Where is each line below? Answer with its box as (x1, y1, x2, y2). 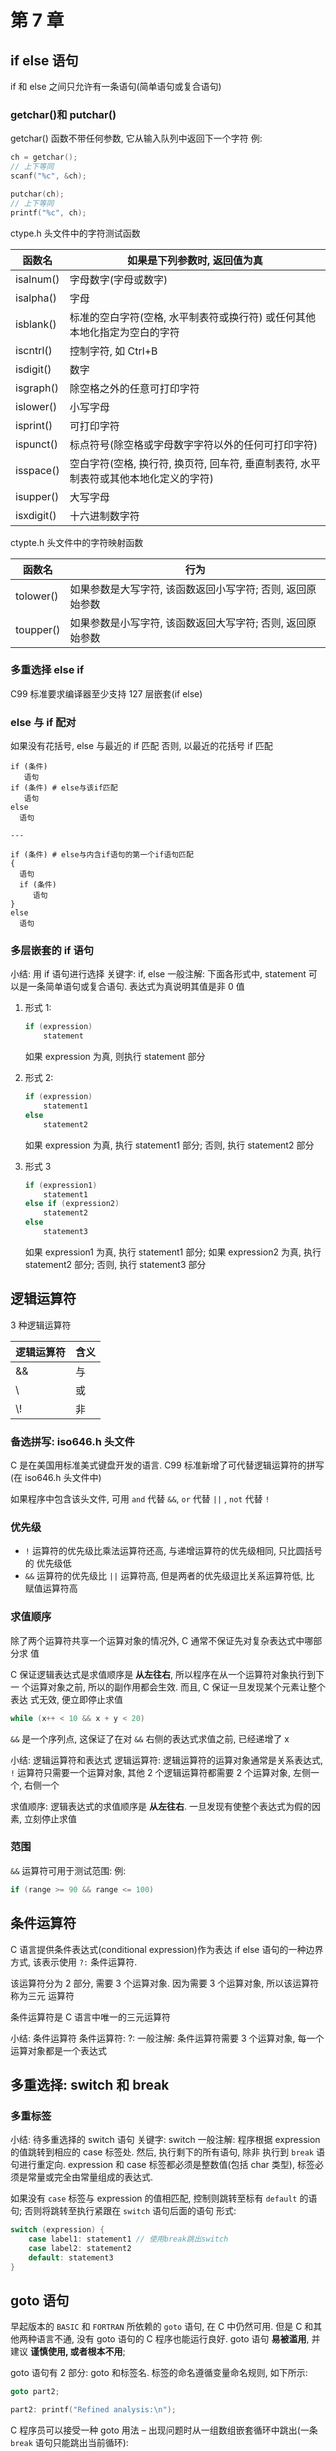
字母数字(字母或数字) (69, 272, 168, 286)
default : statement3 (28, 2252, 114, 2263)
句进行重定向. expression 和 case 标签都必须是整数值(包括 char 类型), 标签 (10, 2159, 315, 2171)
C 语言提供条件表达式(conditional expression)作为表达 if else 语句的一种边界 (10, 1943, 324, 1955)
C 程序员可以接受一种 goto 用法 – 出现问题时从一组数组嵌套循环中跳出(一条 (10, 2424, 318, 2436)
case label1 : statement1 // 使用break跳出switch (28, 2234, 229, 2245)
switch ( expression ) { (10, 2225, 105, 2235)
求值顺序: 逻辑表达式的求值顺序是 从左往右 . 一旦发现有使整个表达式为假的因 (10, 1800, 321, 1812)
